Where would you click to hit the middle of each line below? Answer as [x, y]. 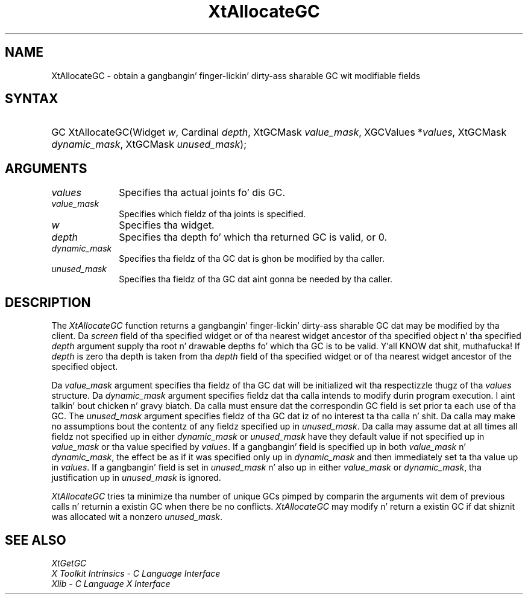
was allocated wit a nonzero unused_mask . [137, 517]
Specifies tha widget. [167, 225]
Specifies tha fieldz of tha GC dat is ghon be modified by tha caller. [252, 259]
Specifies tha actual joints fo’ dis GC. [202, 193]
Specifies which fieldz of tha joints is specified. [212, 214]
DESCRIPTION [48, 302]
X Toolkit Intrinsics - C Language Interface [136, 573]
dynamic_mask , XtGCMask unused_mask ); [149, 144]
